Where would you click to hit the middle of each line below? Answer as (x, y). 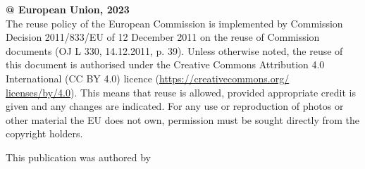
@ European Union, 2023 (68, 9)
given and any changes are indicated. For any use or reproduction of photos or (175, 106)
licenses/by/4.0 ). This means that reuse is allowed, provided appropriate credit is (181, 92)
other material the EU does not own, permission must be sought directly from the (183, 119)
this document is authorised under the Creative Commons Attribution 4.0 (165, 64)
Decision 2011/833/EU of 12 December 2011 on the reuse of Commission (163, 37)
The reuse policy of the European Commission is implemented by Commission (174, 23)
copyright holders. (44, 133)
